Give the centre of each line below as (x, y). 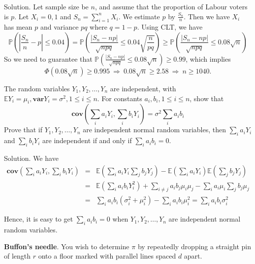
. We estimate (139, 16)
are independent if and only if (87, 140)
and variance (60, 27)
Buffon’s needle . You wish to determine (67, 246)
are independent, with (143, 88)
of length (17, 256)
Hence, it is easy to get (39, 219)
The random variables (37, 88)
